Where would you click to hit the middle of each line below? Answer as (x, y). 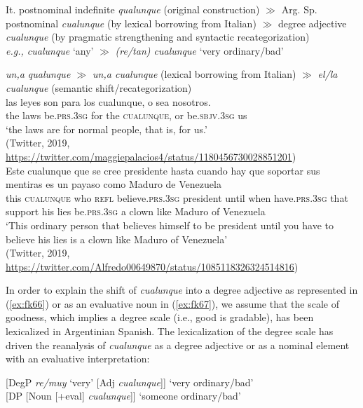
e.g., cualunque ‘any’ (50, 50)
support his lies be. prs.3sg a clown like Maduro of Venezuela (136, 211)
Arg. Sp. (299, 9)
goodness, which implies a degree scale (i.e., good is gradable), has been (160, 317)
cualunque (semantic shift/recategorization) (99, 87)
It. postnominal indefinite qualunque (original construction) (133, 9)
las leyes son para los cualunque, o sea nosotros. (108, 101)
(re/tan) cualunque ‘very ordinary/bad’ (199, 50)
